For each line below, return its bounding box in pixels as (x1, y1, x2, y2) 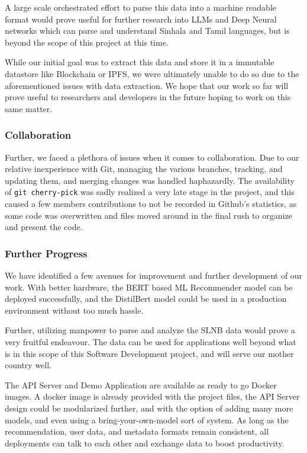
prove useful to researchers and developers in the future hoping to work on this (5, 91, 291, 103)
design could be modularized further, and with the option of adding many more (5, 401, 293, 414)
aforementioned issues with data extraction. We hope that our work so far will (5, 79, 289, 91)
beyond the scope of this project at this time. (5, 36, 169, 48)
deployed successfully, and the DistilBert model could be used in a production (5, 292, 287, 305)
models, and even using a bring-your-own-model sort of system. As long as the (5, 413, 289, 426)
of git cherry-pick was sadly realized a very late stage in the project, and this (5, 186, 295, 198)
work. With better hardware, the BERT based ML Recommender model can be (5, 280, 293, 293)
